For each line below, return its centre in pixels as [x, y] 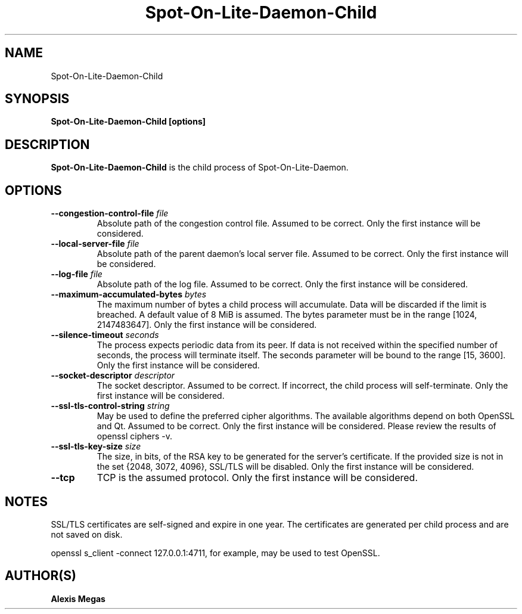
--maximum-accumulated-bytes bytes [129, 294]
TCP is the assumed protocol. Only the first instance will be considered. [257, 478]
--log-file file [77, 274]
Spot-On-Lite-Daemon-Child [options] [128, 122]
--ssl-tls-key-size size [96, 446]
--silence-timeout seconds [105, 335]
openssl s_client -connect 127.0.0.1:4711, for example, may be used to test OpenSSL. [215, 553]
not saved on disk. [87, 534]
